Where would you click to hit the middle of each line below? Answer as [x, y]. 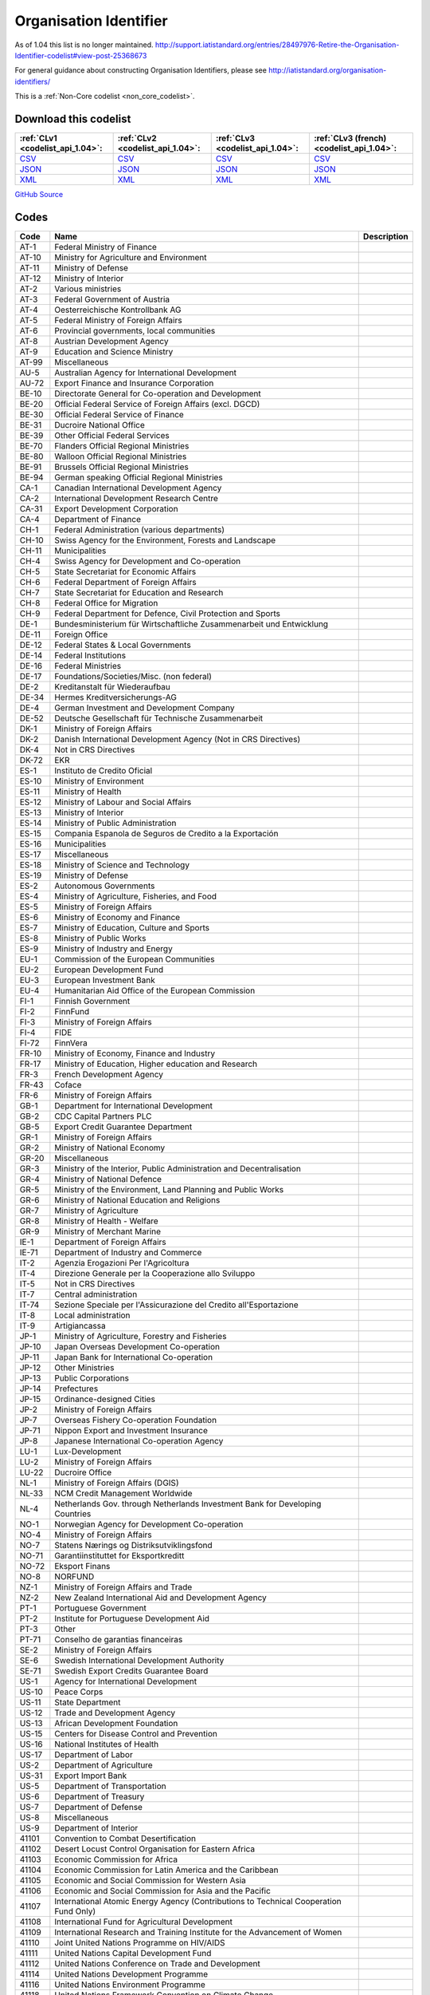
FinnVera [71, 1043]
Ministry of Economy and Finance [117, 917]
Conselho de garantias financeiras [119, 1639]
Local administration [92, 1315]
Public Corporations [92, 1378]
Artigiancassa [80, 1325]
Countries [73, 1514]
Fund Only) [75, 1911]
